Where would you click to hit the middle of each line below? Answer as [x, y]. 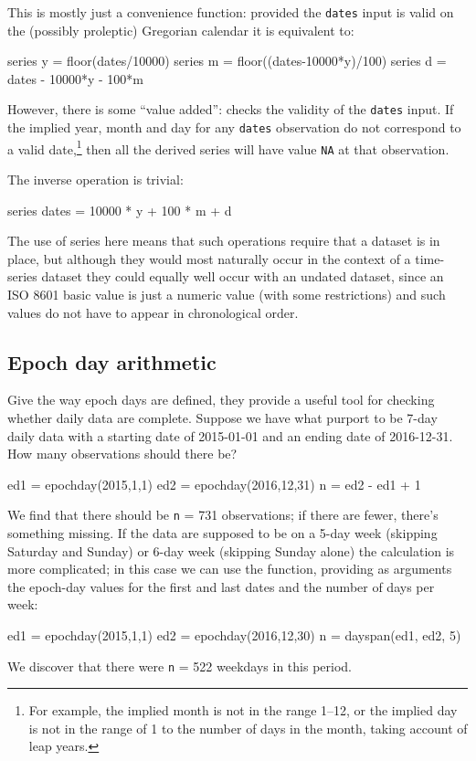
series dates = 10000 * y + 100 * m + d [120, 210]
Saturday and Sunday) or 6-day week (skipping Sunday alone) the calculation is [231, 550]
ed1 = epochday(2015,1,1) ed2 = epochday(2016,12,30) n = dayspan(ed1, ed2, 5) [234, 635]
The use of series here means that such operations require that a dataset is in [224, 241]
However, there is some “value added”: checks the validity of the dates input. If [231, 109]
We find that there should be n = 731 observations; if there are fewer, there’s [223, 515]
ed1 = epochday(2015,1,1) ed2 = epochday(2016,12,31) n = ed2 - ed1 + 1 [214, 484]
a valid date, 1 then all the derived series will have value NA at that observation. [228, 147]
